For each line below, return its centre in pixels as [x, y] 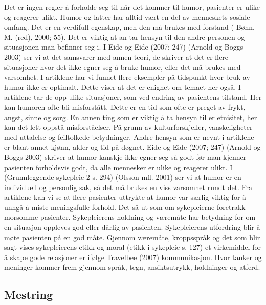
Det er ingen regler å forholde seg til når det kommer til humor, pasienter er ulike [132, 7]
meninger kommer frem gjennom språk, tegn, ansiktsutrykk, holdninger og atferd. [132, 267]
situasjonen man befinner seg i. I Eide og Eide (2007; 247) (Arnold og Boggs [124, 47]
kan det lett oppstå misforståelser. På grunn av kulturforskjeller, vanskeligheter [128, 127]
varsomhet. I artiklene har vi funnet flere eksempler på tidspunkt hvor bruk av [127, 77]
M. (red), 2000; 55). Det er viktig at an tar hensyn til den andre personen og [125, 37]
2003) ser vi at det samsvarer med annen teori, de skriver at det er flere [116, 56]
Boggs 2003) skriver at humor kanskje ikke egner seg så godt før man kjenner [125, 157]
